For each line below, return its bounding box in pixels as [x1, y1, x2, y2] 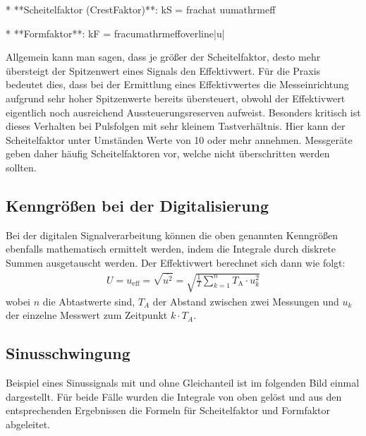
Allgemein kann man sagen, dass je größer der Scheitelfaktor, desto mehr [6, 49, 321, 64]
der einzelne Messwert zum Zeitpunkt [6, 308, 168, 322]
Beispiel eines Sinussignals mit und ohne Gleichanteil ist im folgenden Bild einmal [6, 375, 360, 390]
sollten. [6, 159, 37, 174]
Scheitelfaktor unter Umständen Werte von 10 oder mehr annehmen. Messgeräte [6, 132, 353, 147]
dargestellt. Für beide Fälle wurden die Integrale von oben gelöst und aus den [6, 389, 342, 404]
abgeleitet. [6, 417, 50, 431]
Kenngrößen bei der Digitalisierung [6, 194, 269, 216]
